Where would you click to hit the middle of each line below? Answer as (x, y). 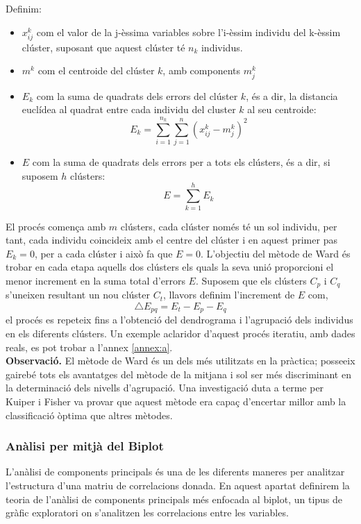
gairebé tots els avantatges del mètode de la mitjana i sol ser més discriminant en (178, 374)
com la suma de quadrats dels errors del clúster (137, 95)
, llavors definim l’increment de (229, 295)
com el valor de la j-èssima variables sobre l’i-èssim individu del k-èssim (188, 32)
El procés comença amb (56, 226)
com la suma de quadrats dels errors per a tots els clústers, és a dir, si (181, 162)
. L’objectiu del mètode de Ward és (276, 253)
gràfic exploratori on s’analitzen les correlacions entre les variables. (147, 513)
